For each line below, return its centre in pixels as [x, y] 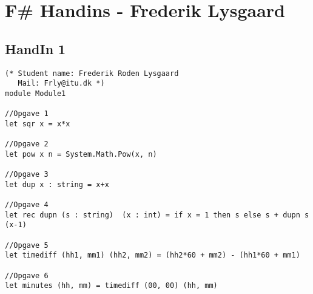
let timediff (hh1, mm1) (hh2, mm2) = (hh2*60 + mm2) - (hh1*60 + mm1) [153, 255]
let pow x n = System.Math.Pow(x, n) [81, 154]
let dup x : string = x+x [57, 184]
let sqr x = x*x [38, 124]
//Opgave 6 [27, 275]
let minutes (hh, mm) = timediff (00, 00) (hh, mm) [111, 286]
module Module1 [35, 93]
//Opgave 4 [27, 205]
